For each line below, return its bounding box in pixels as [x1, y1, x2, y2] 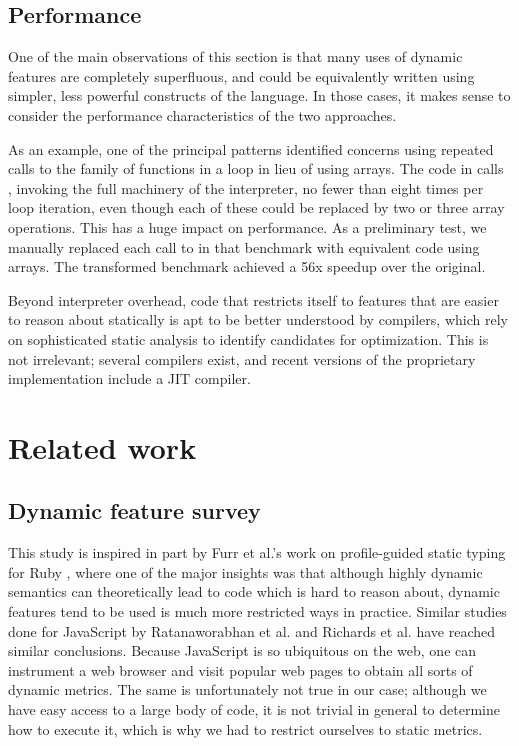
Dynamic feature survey [8, 495, 261, 526]
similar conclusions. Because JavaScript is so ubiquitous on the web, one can [8, 640, 477, 661]
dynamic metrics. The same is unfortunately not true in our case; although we [8, 679, 487, 700]
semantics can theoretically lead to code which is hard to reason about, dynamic [8, 581, 500, 602]
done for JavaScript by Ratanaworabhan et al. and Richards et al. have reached [8, 620, 495, 641]
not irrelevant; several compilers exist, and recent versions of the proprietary [8, 348, 476, 369]
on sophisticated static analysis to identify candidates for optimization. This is [8, 328, 489, 349]
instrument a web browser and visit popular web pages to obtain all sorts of [8, 659, 473, 680]
